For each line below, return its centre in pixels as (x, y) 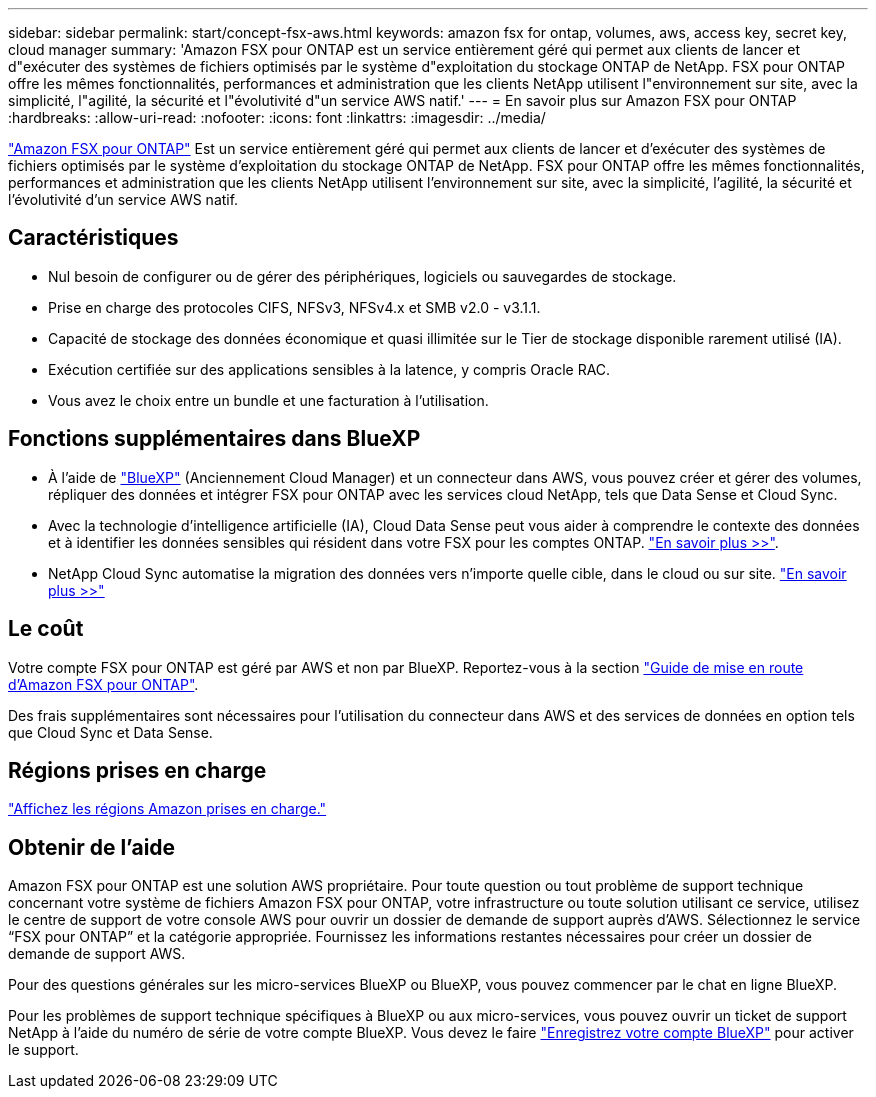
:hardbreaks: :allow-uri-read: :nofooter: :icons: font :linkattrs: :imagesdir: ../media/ (277, 117)
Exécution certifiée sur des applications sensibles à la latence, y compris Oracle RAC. (329, 369)
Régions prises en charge (137, 770)
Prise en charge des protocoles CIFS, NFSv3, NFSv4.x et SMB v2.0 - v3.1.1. (294, 307)
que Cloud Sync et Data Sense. (110, 732)
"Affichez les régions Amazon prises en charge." (167, 809)
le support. (43, 1050)
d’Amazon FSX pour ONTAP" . (103, 684)
